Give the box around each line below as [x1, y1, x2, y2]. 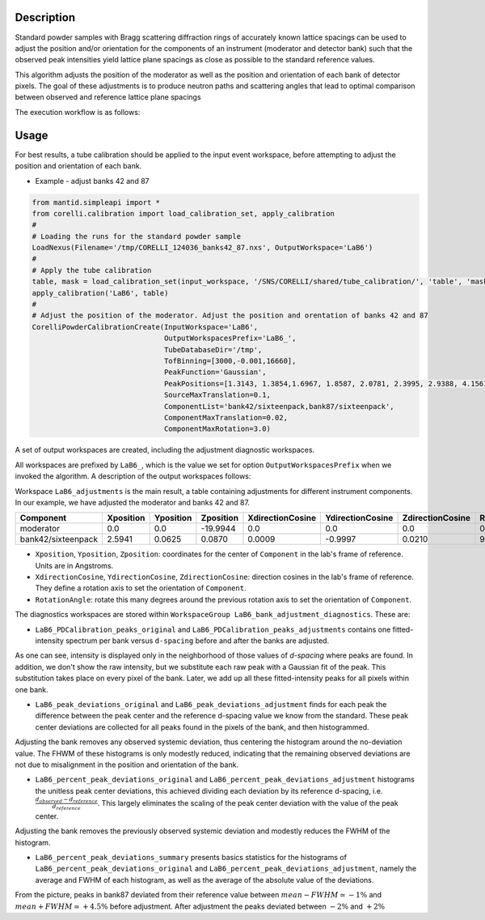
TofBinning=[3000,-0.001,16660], [163, 356, 297, 365]
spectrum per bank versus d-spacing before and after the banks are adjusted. [65, 636, 330, 645]
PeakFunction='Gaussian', [163, 368, 267, 377]
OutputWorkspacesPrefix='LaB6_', [163, 334, 297, 343]
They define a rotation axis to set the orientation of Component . [35, 583, 247, 593]
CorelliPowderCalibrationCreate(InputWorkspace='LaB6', [32, 322, 259, 331]
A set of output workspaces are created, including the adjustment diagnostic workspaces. [15, 445, 315, 455]
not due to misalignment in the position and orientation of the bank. [15, 760, 238, 769]
